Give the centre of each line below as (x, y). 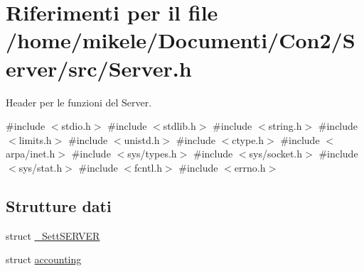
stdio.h (76, 126)
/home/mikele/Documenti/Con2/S (181, 40)
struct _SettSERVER (53, 235)
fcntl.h (148, 167)
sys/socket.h (276, 154)
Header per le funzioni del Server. (79, 102)
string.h (285, 126)
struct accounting (44, 259)
